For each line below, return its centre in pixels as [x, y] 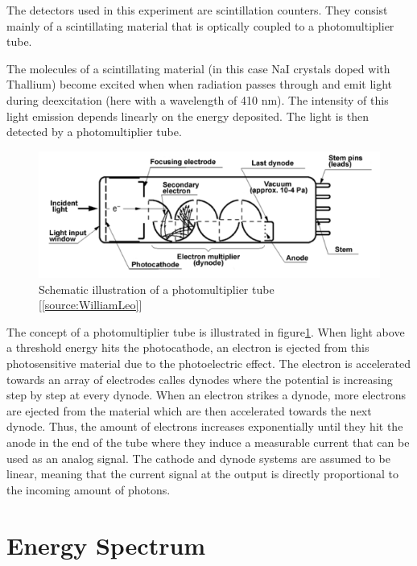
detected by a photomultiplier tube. [94, 132]
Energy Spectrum [106, 545]
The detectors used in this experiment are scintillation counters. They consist [197, 10]
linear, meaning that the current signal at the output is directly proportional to [202, 474]
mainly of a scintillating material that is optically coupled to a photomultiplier [200, 25]
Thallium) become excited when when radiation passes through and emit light [200, 84]
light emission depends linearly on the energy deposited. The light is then [188, 116]
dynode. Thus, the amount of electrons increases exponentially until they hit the [205, 426]
